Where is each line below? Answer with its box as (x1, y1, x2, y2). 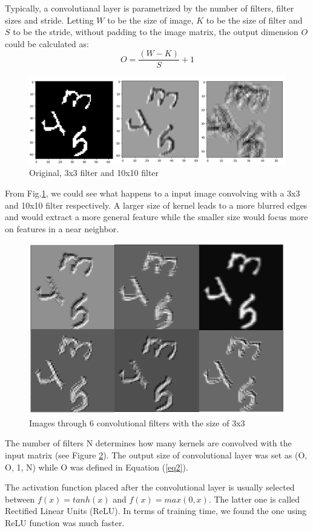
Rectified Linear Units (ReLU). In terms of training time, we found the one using (5, 504, 307, 517)
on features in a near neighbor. (5, 222, 119, 235)
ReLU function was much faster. (5, 516, 125, 529)
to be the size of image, (107, 13, 194, 26)
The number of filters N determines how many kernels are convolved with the (5, 437, 292, 449)
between (5, 492, 35, 505)
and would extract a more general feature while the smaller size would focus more (5, 210, 308, 223)
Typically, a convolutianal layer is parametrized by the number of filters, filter (5, 2, 294, 14)
